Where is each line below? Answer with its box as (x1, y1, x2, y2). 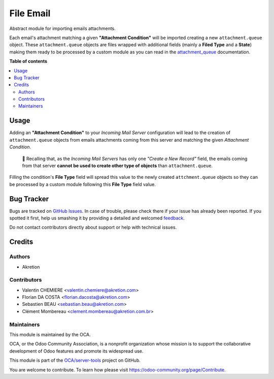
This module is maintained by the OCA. (9, 332, 91, 337)
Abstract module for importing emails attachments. (9, 25, 116, 31)
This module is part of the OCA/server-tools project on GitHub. (9, 357, 141, 363)
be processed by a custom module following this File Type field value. (9, 181, 156, 187)
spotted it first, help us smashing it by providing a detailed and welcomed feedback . (9, 215, 185, 221)
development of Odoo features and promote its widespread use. (9, 348, 144, 354)
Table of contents (9, 58, 48, 65)
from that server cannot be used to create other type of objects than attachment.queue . (22, 163, 213, 169)
